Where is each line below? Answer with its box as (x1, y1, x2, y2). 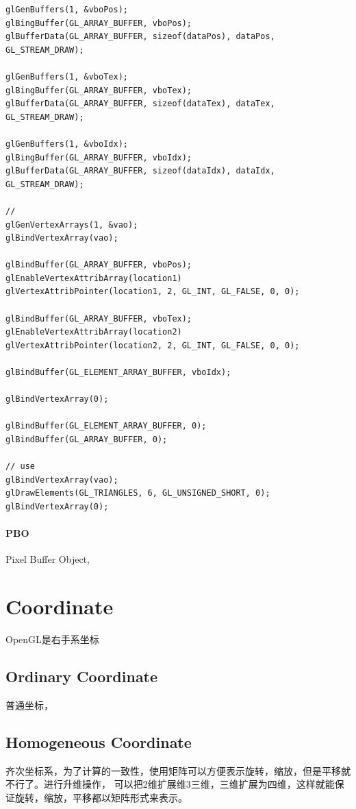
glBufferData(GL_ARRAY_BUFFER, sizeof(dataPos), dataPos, (5, 32, 275, 42)
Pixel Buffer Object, (5, 552, 90, 566)
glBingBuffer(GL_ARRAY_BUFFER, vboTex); (5, 85, 192, 95)
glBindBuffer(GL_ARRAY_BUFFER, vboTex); (5, 313, 192, 324)
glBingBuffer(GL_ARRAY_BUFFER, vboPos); (5, 18, 192, 28)
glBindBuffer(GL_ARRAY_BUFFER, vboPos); (5, 260, 192, 270)
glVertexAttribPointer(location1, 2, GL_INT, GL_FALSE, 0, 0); (5, 287, 300, 297)
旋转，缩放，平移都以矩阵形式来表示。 (14, 790, 188, 804)
